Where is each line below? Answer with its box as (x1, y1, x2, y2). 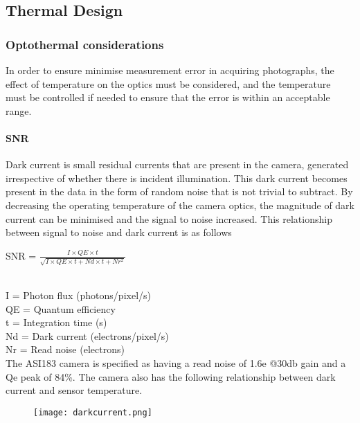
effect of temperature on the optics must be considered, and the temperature (6, 76, 331, 91)
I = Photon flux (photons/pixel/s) (6, 288, 151, 303)
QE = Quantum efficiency (6, 301, 116, 316)
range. (6, 103, 32, 118)
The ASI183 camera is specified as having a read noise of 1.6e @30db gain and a (6, 356, 346, 370)
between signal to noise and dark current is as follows (6, 225, 232, 240)
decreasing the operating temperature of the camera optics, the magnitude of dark (6, 197, 354, 212)
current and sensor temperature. (6, 383, 143, 397)
